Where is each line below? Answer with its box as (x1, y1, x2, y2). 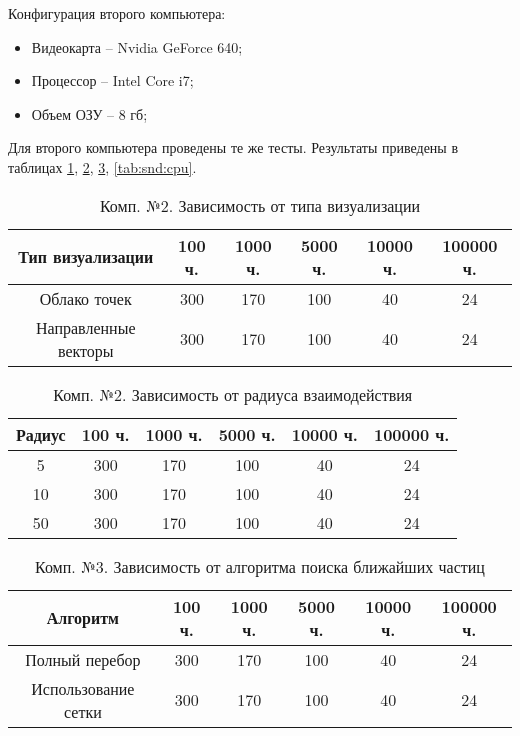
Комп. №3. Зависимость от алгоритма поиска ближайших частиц (35, 554, 485, 578)
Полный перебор (25, 647, 141, 671)
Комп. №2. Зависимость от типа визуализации (99, 193, 421, 217)
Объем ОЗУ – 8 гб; (31, 103, 148, 124)
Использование (31, 676, 135, 700)
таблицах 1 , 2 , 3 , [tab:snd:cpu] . (8, 156, 197, 177)
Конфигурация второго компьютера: (8, 3, 226, 23)
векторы (57, 338, 114, 362)
